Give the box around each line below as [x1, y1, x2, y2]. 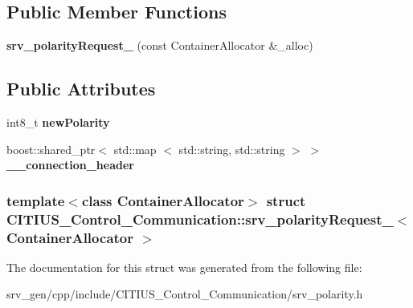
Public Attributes [6, 76, 156, 101]
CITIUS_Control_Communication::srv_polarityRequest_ [6, 209, 394, 229]
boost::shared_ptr [6, 140, 96, 157]
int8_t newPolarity [6, 114, 110, 130]
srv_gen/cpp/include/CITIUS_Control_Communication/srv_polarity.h [6, 286, 363, 302]
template [6, 190, 65, 210]
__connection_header [6, 156, 134, 173]
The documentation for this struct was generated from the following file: [6, 258, 362, 275]
